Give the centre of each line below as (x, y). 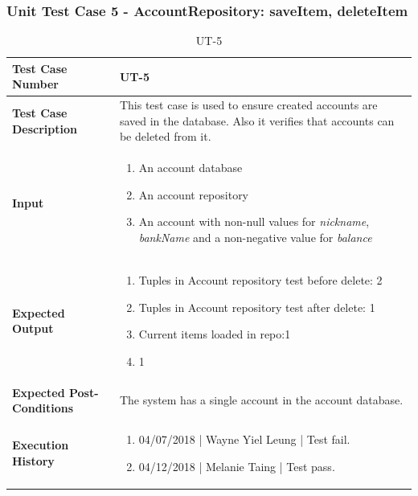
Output (33, 328)
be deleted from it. (165, 136)
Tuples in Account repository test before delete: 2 (260, 279)
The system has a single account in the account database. (261, 400)
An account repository (194, 194)
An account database (191, 168)
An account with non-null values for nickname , (254, 221)
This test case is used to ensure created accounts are (248, 105)
